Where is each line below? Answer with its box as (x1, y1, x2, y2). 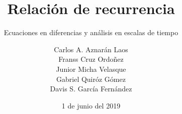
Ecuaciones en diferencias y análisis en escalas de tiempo (4, 27, 178, 38)
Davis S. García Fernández (50, 83, 132, 94)
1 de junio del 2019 (61, 100, 121, 110)
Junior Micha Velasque (56, 63, 126, 74)
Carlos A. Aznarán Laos (54, 44, 128, 54)
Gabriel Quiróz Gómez (56, 73, 126, 84)
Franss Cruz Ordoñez (58, 54, 124, 64)
